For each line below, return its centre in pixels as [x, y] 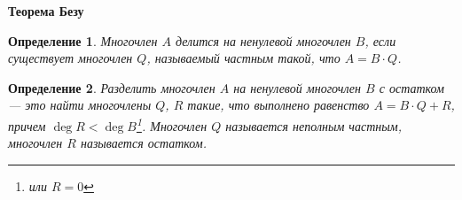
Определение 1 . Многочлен [83, 40]
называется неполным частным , [314, 125]
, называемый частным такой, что [243, 58]
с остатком [411, 87]
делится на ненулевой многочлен [263, 40]
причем [27, 125]
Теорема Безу [46, 11]
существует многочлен [70, 58]
